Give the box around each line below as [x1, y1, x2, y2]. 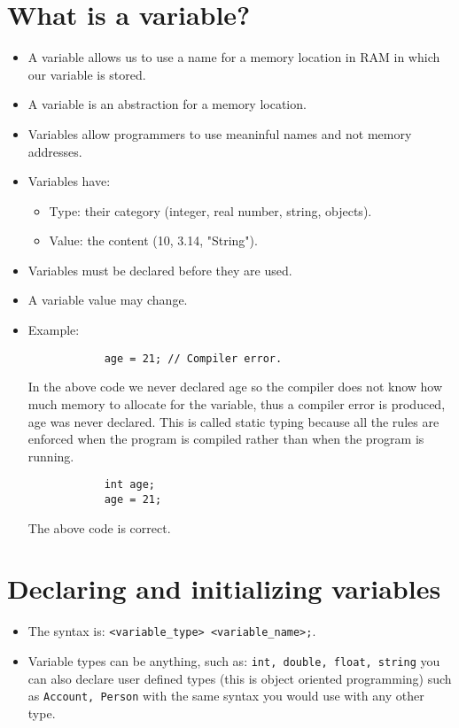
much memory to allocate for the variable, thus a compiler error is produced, [27, 394, 446, 413]
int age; [104, 478, 155, 492]
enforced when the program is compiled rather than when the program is [27, 430, 424, 448]
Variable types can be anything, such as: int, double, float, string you [27, 651, 440, 670]
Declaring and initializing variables [7, 570, 441, 607]
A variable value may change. [27, 290, 188, 309]
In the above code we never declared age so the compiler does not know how [27, 377, 443, 396]
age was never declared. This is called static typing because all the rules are [27, 412, 440, 430]
